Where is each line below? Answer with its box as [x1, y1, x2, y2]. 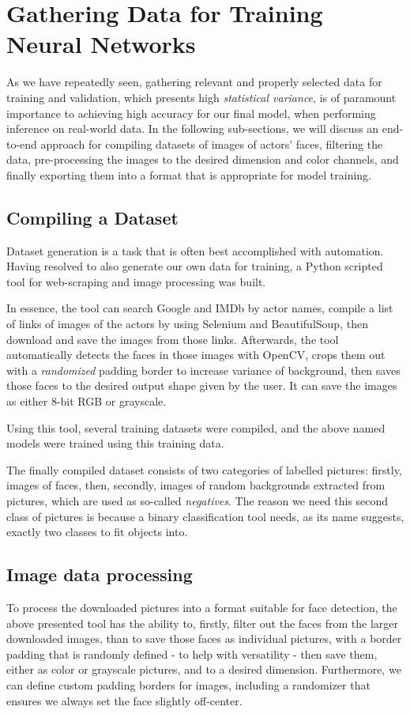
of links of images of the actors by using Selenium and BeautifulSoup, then [6, 315, 368, 332]
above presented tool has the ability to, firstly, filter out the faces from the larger [6, 614, 398, 631]
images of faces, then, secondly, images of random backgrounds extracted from [6, 477, 386, 493]
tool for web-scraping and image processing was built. [6, 273, 266, 289]
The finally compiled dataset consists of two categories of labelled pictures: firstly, [6, 461, 402, 478]
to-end [6, 135, 37, 152]
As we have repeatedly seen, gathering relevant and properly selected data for [6, 74, 382, 90]
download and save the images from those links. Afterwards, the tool [6, 331, 339, 347]
